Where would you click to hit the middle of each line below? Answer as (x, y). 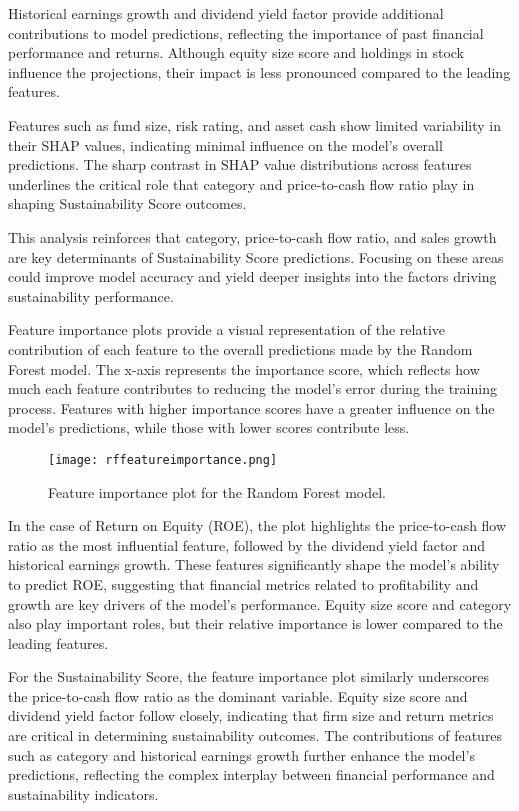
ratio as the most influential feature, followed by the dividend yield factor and (247, 544)
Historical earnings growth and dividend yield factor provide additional (226, 13)
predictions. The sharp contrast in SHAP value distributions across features (240, 164)
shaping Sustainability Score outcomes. (127, 203)
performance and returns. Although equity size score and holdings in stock (236, 52)
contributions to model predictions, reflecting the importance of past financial (246, 32)
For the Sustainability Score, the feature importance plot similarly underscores (249, 676)
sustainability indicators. (83, 793)
